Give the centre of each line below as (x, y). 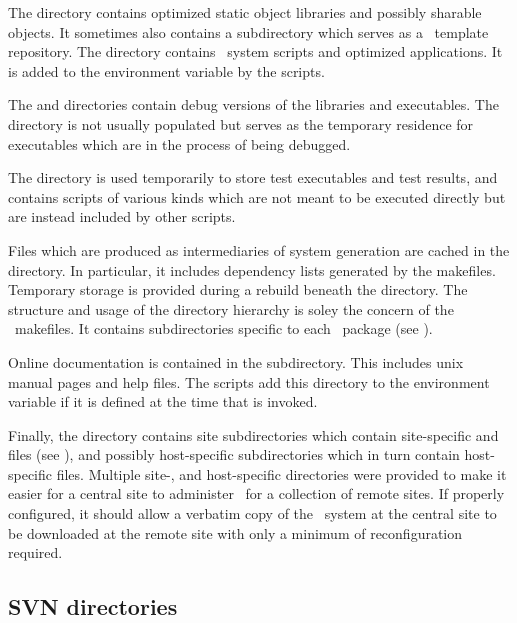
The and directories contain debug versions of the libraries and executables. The (253, 104)
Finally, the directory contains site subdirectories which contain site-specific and (253, 434)
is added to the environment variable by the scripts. (166, 70)
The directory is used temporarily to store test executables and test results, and (253, 177)
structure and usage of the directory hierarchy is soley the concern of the (231, 308)
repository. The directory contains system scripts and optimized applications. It (255, 51)
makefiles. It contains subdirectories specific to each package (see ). (223, 328)
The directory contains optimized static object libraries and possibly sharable (245, 12)
